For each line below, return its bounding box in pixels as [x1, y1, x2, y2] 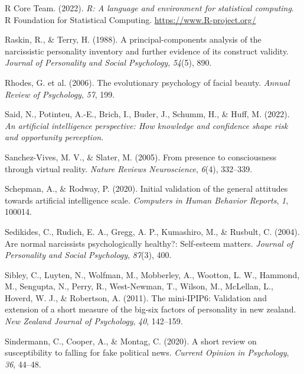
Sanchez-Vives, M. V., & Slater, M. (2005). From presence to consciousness [5, 150, 277, 163]
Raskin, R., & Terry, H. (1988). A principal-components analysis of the [5, 33, 261, 46]
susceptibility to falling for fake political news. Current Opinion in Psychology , [5, 346, 289, 359]
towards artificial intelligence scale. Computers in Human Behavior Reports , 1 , [5, 194, 289, 206]
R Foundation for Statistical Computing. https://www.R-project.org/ [5, 13, 256, 25]
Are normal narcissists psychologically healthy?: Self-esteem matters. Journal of [5, 237, 293, 249]
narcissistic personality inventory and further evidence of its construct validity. [5, 44, 289, 57]
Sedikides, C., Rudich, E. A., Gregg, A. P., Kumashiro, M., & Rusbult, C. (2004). [5, 225, 300, 237]
